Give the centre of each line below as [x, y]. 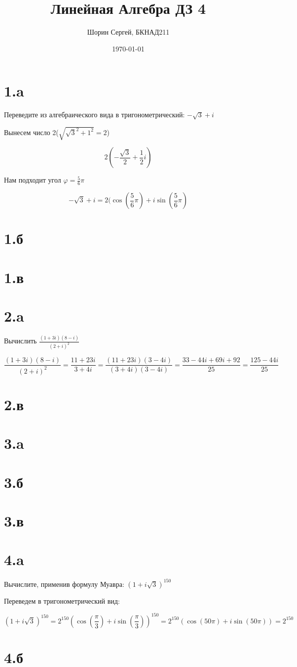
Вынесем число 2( [31, 132]
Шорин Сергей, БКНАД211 [128, 32]
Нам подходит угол [33, 180]
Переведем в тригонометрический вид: [62, 600]
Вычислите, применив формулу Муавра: [64, 584]
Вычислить [20, 341]
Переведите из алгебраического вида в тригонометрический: [94, 115]
